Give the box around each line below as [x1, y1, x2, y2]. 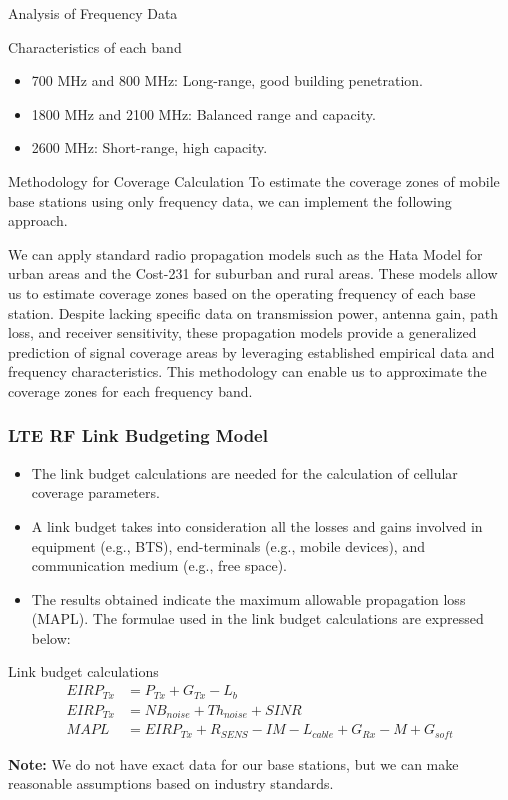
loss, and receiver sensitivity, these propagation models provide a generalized [8, 322, 477, 343]
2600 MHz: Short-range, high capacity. [31, 137, 268, 158]
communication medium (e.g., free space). [31, 555, 288, 576]
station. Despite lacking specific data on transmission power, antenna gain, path [8, 302, 498, 323]
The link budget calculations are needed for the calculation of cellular [31, 462, 458, 483]
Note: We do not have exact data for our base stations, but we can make [8, 753, 459, 774]
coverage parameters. [31, 482, 160, 503]
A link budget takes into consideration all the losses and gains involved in [31, 515, 483, 536]
